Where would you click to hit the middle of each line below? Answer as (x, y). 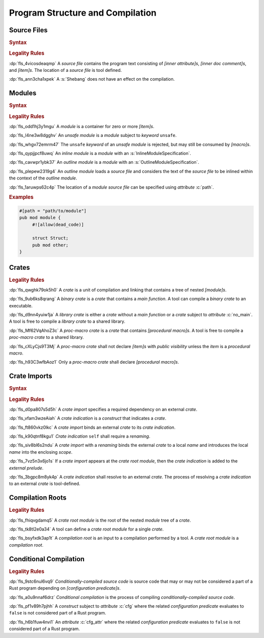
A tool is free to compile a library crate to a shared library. (67, 321)
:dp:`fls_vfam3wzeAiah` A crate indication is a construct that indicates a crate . (88, 418)
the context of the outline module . (43, 178)
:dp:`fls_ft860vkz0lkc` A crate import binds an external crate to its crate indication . (92, 427)
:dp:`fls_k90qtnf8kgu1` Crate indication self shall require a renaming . (80, 436)
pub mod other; (50, 245)
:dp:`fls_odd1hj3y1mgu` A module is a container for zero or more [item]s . (82, 126)
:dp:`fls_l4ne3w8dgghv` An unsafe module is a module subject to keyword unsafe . (93, 135)
